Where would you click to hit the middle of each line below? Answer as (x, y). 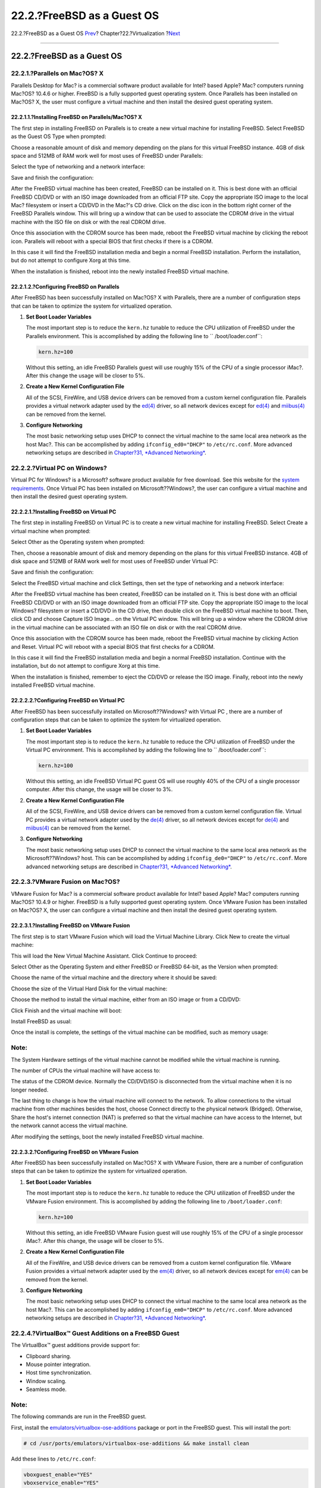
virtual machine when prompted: (51, 531)
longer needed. (30, 1090)
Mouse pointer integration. (58, 1364)
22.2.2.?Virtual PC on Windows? (59, 468)
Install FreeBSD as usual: (41, 1021)
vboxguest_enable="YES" (58, 1474)
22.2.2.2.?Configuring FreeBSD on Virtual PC (68, 701)
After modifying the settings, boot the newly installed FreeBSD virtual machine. (108, 1136)
